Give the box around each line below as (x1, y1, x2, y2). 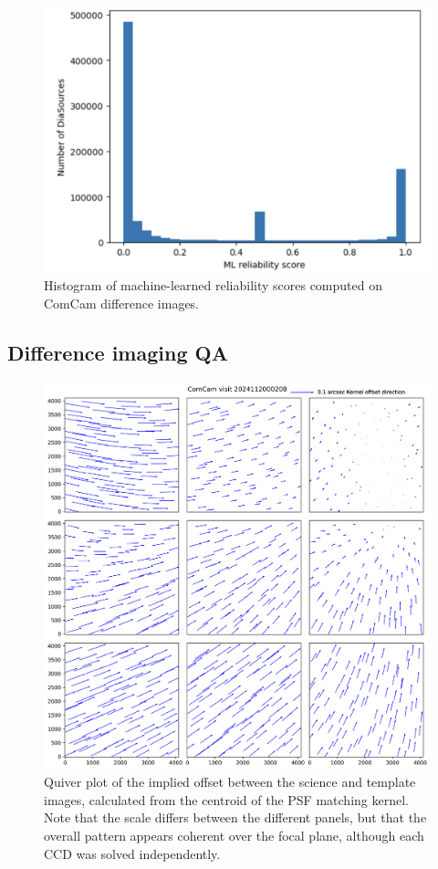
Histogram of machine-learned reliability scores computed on (44, 276, 382, 295)
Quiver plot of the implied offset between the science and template (44, 772, 416, 791)
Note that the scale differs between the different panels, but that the (44, 808, 427, 827)
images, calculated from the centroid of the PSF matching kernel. (44, 790, 409, 809)
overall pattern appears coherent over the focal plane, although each (44, 826, 424, 845)
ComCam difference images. (44, 293, 200, 312)
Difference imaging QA (7, 338, 228, 366)
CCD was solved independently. (44, 843, 221, 863)
